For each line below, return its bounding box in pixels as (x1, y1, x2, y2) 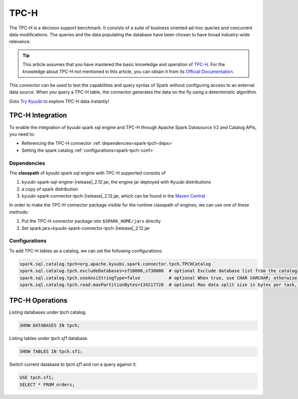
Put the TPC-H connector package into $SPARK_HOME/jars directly (21, 218, 161, 224)
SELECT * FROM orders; (19, 382, 75, 387)
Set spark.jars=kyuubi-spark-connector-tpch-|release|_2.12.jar (21, 225, 150, 231)
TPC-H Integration (9, 111, 67, 120)
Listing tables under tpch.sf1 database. (9, 335, 89, 341)
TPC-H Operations (9, 296, 68, 305)
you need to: (9, 131, 35, 137)
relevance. (9, 39, 31, 45)
